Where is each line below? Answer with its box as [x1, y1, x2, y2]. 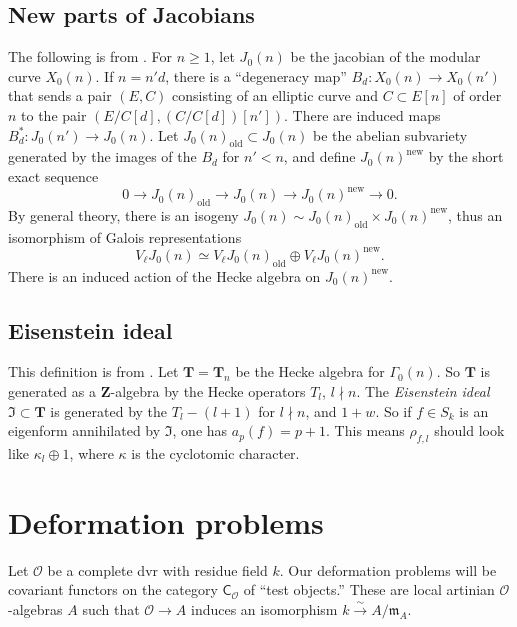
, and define [283, 146, 356, 167]
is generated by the [50, 400, 168, 421]
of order [453, 85, 502, 106]
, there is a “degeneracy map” [165, 65, 347, 86]
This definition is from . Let [8, 361, 179, 382]
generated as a [8, 380, 96, 401]
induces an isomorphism [191, 598, 338, 619]
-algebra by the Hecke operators [110, 380, 306, 401]
